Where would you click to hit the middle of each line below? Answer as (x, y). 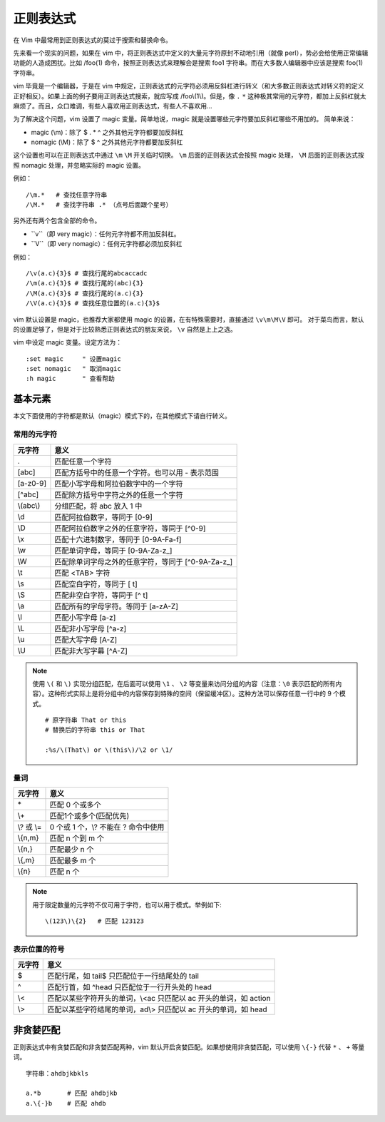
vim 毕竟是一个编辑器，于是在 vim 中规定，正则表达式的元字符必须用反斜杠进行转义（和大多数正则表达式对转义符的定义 (189, 86)
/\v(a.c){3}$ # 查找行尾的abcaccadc (87, 273)
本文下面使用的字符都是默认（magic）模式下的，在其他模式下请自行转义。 (122, 416)
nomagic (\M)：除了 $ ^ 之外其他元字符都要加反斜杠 (107, 142)
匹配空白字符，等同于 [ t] (96, 583)
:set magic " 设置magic (73, 359)
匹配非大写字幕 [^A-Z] (91, 651)
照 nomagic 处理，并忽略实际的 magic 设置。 (79, 165)
